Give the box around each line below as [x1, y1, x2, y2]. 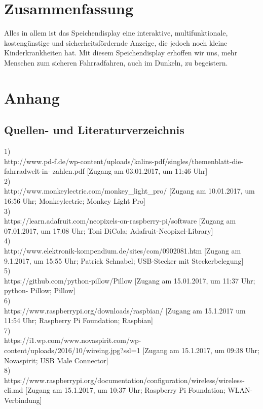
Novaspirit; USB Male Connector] [4, 355, 108, 365]
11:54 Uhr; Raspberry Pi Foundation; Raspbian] [4, 315, 153, 326]
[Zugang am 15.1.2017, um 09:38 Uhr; [142, 344, 259, 355]
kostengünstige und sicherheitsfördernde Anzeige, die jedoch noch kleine [4, 37, 228, 48]
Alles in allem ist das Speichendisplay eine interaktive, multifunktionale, [4, 27, 228, 38]
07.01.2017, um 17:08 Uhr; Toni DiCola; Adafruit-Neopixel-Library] [4, 225, 213, 236]
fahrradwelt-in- [4, 166, 51, 176]
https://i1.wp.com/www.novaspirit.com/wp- [4, 335, 141, 345]
